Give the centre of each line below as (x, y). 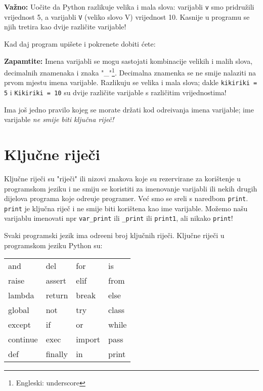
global (19, 310)
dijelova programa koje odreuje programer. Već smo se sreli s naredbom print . (126, 198)
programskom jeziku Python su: (53, 245)
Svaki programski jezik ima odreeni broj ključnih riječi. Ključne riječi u (114, 235)
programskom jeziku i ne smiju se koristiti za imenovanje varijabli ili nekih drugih (131, 188)
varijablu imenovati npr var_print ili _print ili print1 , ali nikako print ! (119, 218)
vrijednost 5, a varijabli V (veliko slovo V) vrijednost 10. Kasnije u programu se (127, 16)
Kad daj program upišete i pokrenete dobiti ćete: (80, 43)
